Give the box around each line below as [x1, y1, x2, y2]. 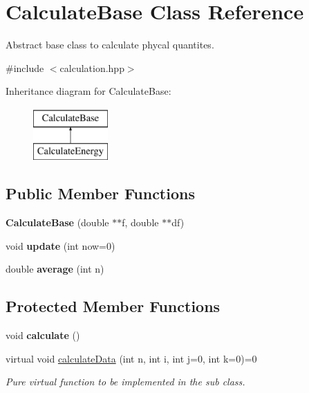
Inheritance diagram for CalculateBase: [6, 84, 171, 98]
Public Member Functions [6, 183, 195, 204]
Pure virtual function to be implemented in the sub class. [6, 374, 245, 389]
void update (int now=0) [6, 238, 115, 253]
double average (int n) [6, 262, 104, 276]
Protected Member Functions [6, 295, 221, 317]
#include [6, 60, 44, 75]
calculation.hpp [59, 60, 124, 75]
